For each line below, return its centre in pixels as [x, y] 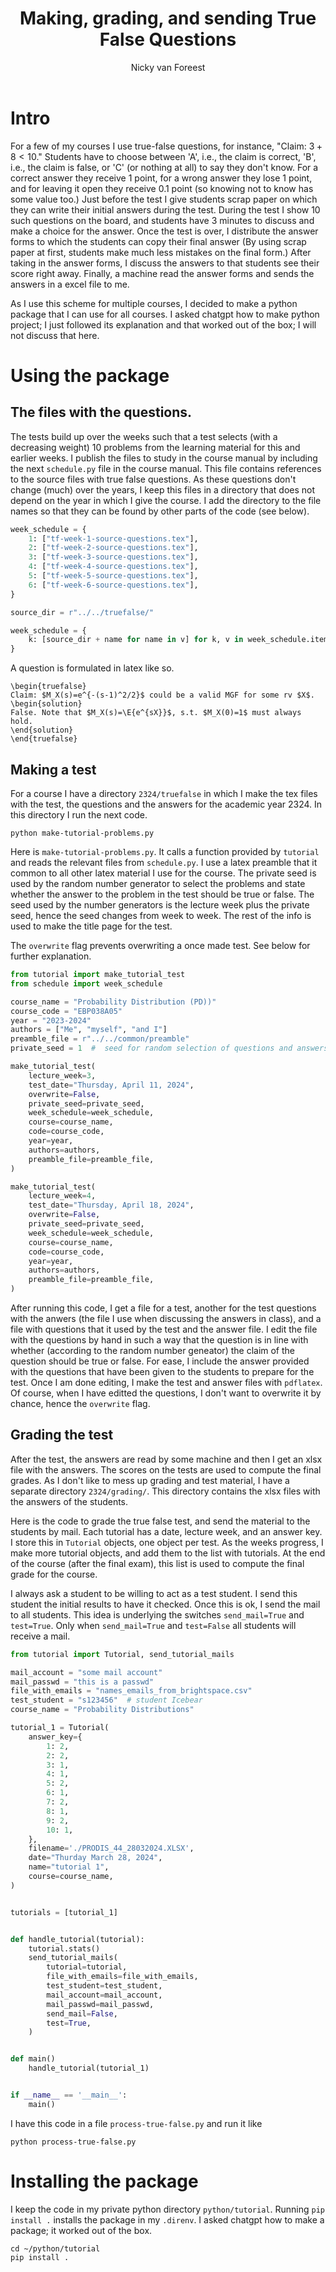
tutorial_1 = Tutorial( [60, 1728]
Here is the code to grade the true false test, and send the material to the [160, 1521]
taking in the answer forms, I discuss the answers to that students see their [165, 263]
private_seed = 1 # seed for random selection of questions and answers [169, 1048]
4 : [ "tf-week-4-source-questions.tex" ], [113, 567]
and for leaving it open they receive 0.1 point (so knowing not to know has [162, 188]
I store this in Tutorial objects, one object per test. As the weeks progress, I [167, 1542]
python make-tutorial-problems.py [82, 833]
